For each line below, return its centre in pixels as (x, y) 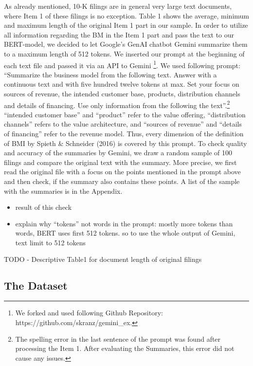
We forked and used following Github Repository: (89, 313)
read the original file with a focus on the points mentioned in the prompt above (122, 172)
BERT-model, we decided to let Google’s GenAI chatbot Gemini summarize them (126, 44)
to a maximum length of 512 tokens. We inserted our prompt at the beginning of (124, 53)
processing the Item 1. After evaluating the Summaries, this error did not (125, 348)
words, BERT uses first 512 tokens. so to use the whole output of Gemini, (125, 233)
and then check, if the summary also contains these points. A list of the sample (122, 181)
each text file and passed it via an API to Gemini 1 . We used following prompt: (122, 64)
